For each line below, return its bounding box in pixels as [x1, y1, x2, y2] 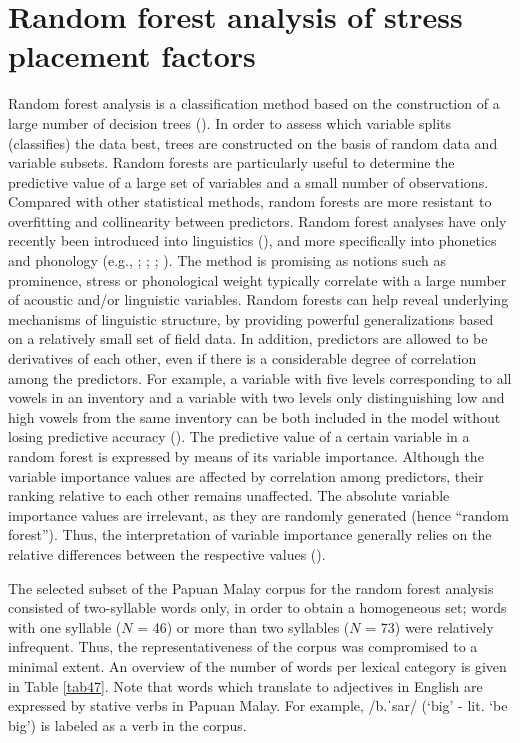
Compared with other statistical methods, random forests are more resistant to [8, 191, 492, 212]
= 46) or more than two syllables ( [137, 616, 350, 637]
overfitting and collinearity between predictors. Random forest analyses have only [8, 210, 507, 231]
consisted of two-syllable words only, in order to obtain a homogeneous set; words [8, 597, 507, 618]
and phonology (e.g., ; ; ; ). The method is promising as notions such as [8, 250, 447, 271]
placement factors [8, 35, 256, 76]
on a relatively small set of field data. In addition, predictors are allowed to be [8, 328, 488, 349]
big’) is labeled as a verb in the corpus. [8, 714, 247, 735]
